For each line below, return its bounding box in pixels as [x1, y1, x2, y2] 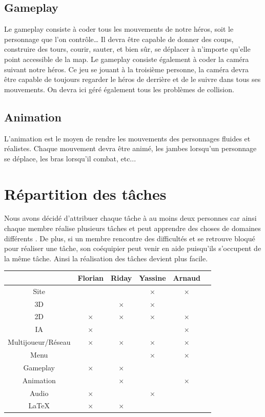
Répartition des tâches [4, 183, 167, 204]
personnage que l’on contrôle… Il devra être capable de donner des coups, [4, 33, 234, 44]
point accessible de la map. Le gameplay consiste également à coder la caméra [4, 53, 249, 64]
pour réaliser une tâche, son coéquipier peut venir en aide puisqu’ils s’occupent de [4, 243, 261, 254]
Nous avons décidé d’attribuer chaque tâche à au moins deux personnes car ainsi [4, 213, 257, 223]
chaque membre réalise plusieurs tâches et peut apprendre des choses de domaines [4, 223, 261, 234]
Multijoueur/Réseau [8, 337, 71, 347]
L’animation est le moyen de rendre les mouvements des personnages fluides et [4, 133, 251, 143]
